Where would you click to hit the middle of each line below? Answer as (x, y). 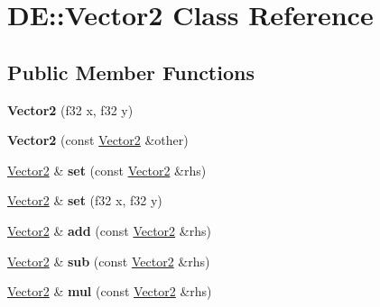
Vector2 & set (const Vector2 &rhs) (107, 170)
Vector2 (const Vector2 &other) (98, 140)
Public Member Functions (131, 72)
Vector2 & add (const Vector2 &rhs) (109, 230)
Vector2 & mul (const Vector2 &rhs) (110, 291)
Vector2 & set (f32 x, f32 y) (85, 200)
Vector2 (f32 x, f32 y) (70, 109)
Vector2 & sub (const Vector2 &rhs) (109, 261)
